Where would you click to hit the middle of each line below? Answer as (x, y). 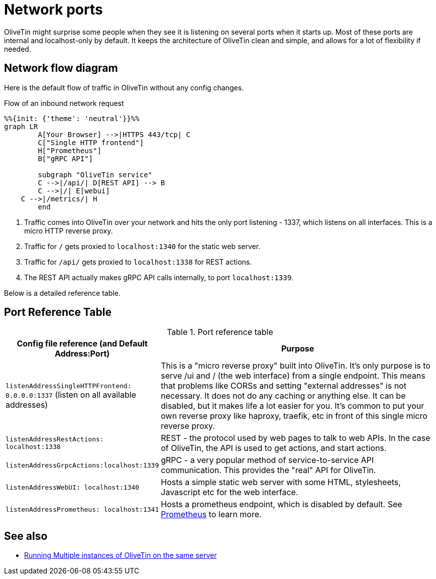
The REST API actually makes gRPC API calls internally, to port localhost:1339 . (159, 277)
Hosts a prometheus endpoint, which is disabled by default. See (282, 504)
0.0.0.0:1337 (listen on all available (71, 394)
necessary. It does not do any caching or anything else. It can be (283, 396)
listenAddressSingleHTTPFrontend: (69, 386)
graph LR (21, 126)
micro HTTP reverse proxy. (69, 230)
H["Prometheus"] (70, 150)
